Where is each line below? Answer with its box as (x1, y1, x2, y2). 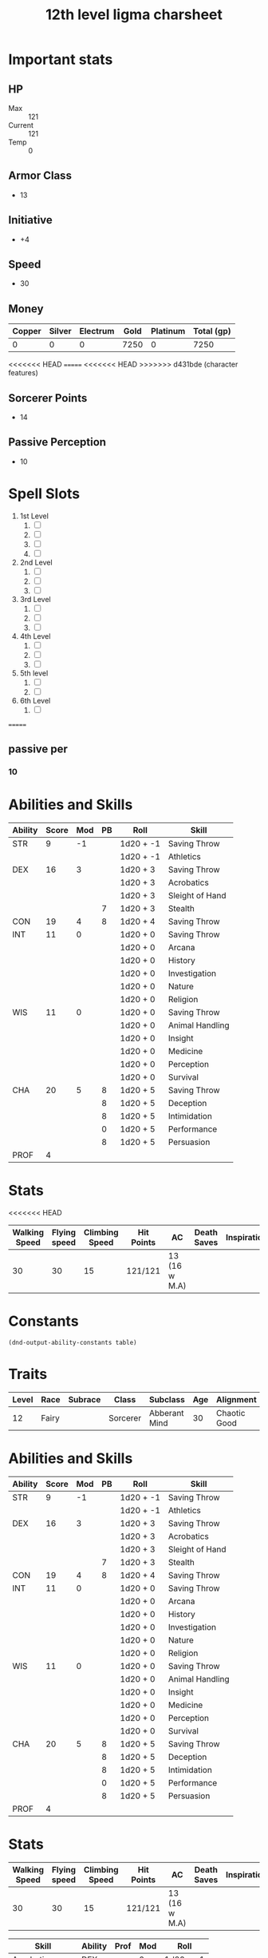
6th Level (19, 696, 51, 705)
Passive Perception (8, 435, 106, 449)
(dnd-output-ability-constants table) (8, 1338, 137, 1346)
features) (8, 368, 38, 378)
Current (8, 121, 34, 129)
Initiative (8, 213, 53, 227)
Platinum (150, 326, 186, 337)
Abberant (148, 1407, 185, 1418)
